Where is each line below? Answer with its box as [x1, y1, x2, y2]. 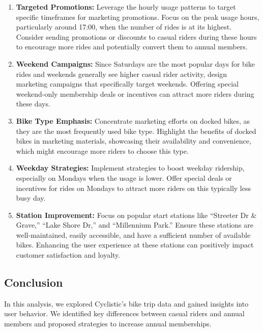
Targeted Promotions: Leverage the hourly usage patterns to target [16, 2, 236, 12]
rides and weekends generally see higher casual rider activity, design [16, 68, 227, 79]
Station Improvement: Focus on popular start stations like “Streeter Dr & [16, 209, 257, 220]
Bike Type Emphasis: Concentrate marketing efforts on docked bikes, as [16, 115, 250, 126]
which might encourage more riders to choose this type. [16, 145, 189, 156]
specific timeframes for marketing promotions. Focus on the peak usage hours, [16, 11, 259, 22]
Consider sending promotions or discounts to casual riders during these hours [16, 31, 257, 42]
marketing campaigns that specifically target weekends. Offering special [16, 78, 239, 89]
